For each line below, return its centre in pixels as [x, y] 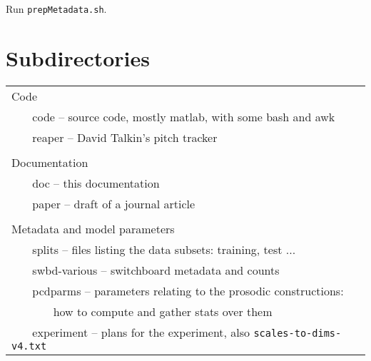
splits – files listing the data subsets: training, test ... [164, 249]
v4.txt [29, 346]
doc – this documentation [96, 183]
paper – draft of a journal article [114, 203]
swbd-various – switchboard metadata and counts [156, 270]
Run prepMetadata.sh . [56, 9]
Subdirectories [78, 57]
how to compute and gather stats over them [163, 311]
